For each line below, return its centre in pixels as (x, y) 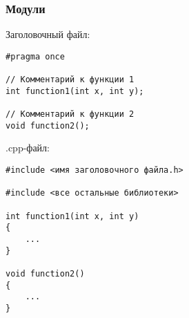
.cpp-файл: (28, 148)
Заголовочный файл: (48, 34)
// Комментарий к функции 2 (70, 114)
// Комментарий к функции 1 (70, 80)
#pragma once (35, 56)
